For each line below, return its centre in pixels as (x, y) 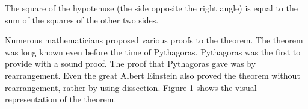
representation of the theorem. (61, 99)
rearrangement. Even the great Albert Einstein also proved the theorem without (152, 75)
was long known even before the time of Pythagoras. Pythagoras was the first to (153, 51)
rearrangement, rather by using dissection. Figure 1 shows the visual (131, 87)
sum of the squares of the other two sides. (82, 20)
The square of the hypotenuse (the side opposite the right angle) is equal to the (151, 8)
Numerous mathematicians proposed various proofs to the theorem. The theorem (154, 40)
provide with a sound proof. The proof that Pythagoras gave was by (131, 64)
